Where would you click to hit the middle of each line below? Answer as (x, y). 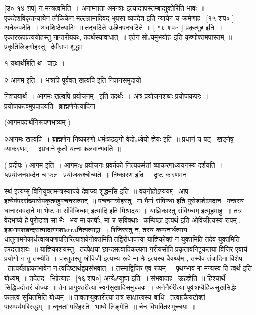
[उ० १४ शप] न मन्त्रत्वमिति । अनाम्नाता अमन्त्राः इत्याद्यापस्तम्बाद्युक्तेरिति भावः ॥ (105, 8)
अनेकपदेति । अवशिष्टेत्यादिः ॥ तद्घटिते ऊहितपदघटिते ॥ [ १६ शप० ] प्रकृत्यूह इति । (114, 27)
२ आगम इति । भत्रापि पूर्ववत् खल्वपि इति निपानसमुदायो (73, 79)
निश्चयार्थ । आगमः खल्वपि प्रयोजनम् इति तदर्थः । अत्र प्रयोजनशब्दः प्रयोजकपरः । (107, 96)
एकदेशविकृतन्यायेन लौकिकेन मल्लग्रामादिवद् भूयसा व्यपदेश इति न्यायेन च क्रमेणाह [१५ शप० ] (119, 17)
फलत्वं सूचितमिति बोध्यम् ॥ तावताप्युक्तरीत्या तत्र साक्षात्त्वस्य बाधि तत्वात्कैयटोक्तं (105, 297)
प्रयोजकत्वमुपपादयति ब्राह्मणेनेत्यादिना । (54, 105)
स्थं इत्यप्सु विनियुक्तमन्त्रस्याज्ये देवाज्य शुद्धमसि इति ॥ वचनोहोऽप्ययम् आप (97, 191)
